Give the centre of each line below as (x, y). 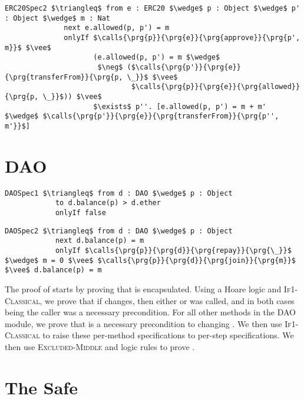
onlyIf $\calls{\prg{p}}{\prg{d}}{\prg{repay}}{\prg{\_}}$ (173, 250)
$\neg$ (110, 67)
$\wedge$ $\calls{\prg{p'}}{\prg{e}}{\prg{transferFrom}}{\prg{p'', (142, 116)
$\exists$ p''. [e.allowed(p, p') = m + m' (180, 106)
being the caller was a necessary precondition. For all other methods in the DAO (150, 312)
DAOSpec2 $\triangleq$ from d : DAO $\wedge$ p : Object (119, 231)
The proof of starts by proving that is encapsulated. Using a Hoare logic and (143, 288)
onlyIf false (80, 212)
